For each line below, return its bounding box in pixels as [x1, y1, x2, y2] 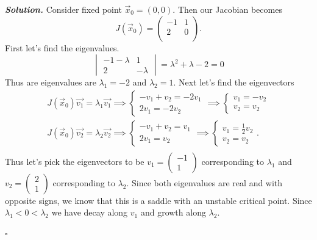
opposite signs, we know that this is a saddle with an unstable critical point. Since [5, 194, 312, 206]
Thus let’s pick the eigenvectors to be [5, 155, 144, 167]
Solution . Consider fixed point [5, 3, 122, 15]
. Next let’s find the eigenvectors [173, 76, 294, 89]
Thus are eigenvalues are [5, 76, 96, 89]
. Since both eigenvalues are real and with [126, 176, 283, 189]
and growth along [140, 206, 206, 219]
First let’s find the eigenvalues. [5, 41, 119, 54]
